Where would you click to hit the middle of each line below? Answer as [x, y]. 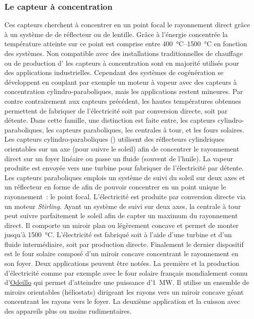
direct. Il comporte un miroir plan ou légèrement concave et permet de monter [122, 225]
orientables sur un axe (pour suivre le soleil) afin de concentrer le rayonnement [122, 148]
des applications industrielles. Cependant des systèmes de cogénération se [114, 72]
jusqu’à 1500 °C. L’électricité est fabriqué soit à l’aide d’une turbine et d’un [118, 235]
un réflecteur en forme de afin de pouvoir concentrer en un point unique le [115, 187]
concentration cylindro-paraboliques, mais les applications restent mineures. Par [124, 91]
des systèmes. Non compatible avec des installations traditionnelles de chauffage [124, 53]
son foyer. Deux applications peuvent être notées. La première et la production [122, 263]
